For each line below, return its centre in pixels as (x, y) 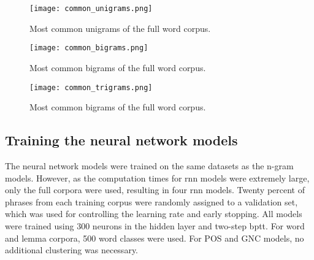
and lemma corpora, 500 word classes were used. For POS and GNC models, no (155, 238)
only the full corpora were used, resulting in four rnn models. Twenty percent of (155, 190)
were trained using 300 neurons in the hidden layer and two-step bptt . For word (155, 225)
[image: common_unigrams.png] (91, 9)
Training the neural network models (121, 140)
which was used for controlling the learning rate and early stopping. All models (154, 214)
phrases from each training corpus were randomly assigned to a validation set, (151, 201)
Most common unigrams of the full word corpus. (120, 28)
